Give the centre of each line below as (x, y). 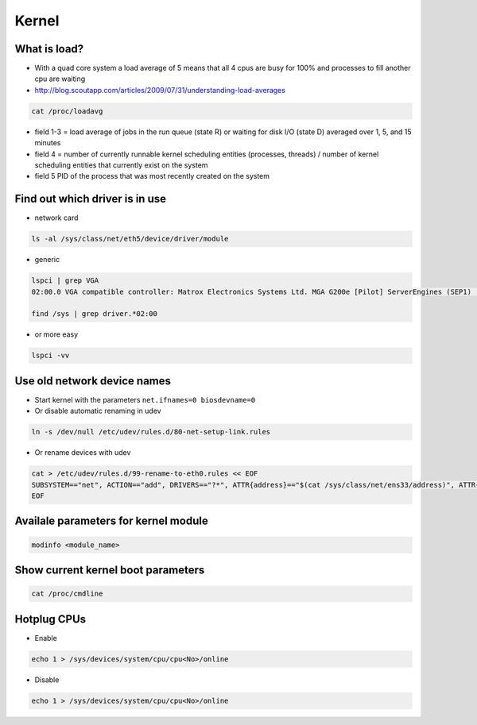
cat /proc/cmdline (67, 594)
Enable (46, 638)
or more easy (56, 334)
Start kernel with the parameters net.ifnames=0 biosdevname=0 (145, 399)
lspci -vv (50, 356)
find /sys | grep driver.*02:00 (95, 314)
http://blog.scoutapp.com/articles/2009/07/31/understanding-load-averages (160, 90)
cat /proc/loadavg (67, 111)
